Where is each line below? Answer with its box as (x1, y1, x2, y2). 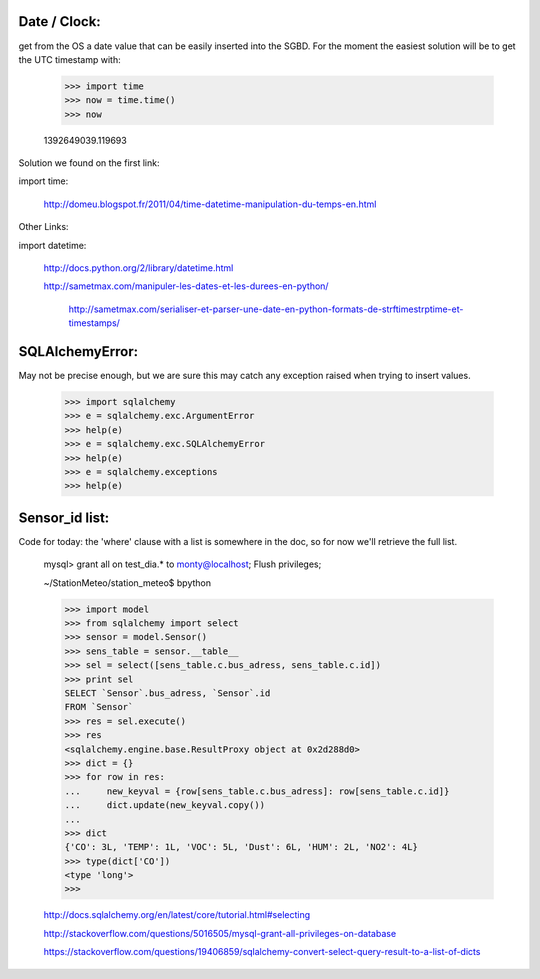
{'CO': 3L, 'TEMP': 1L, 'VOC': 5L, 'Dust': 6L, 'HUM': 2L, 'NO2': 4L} (64, 841, 419, 853)
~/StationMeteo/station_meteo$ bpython (43, 576, 212, 589)
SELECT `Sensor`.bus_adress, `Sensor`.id (64, 688, 271, 699)
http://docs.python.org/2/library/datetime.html (43, 262, 234, 274)
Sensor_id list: (18, 509, 110, 526)
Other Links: (18, 221, 69, 233)
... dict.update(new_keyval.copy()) (64, 800, 265, 811)
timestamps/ (68, 317, 120, 329)
